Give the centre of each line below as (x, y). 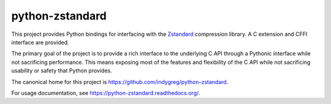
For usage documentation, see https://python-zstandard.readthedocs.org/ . (106, 93)
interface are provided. (40, 42)
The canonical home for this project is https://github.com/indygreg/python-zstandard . (120, 81)
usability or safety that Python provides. (62, 71)
